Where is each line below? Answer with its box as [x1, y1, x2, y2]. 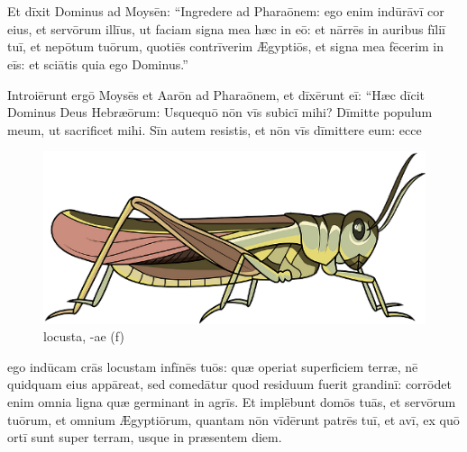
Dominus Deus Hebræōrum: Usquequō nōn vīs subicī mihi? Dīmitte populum [7, 103, 433, 122]
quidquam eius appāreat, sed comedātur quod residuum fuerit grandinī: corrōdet [7, 375, 452, 393]
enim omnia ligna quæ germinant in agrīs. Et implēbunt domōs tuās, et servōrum [7, 393, 456, 411]
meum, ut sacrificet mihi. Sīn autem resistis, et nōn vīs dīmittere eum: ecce [7, 120, 422, 139]
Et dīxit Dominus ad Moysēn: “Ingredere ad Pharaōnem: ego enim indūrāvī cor [7, 2, 444, 21]
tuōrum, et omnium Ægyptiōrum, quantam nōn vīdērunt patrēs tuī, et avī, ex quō [7, 410, 460, 429]
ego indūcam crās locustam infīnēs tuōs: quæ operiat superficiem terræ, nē [7, 357, 418, 375]
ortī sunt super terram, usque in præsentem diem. [7, 428, 282, 447]
